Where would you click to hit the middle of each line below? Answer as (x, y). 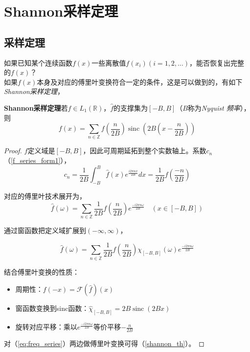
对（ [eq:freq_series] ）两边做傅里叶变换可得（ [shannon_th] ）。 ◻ (104, 343)
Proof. (13, 151)
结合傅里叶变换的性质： (42, 271)
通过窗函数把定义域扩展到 (45, 230)
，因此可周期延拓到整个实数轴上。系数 (145, 151)
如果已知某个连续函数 (38, 62)
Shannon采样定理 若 (36, 107)
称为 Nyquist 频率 (214, 107)
